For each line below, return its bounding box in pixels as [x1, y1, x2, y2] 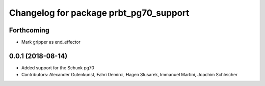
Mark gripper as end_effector [21, 39, 80, 45]
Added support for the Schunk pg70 [21, 64, 95, 71]
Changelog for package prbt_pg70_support [9, 7, 189, 18]
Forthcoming [9, 26, 50, 34]
